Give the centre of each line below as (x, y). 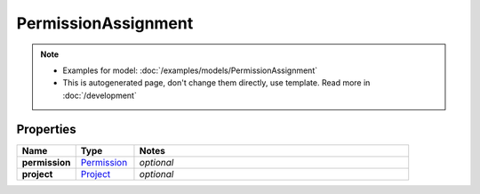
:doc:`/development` (100, 95)
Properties (46, 129)
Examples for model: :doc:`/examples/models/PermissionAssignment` (190, 70)
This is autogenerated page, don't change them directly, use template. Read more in (216, 83)
